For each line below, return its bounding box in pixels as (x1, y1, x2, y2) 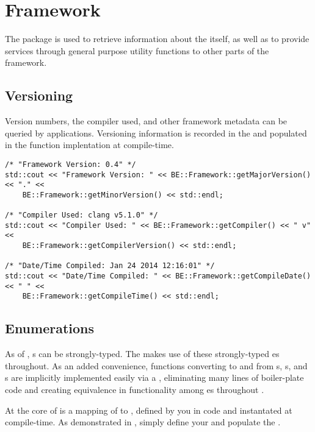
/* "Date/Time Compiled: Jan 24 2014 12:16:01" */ (5, 261, 215, 271)
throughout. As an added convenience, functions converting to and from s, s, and (5, 359, 308, 372)
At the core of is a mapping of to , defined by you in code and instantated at (5, 403, 292, 416)
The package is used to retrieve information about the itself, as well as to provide (5, 32, 310, 45)
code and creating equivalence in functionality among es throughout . (5, 383, 264, 396)
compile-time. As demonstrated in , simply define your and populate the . (5, 416, 281, 428)
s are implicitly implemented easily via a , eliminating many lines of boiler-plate (5, 371, 304, 384)
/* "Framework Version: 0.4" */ (5, 160, 136, 169)
